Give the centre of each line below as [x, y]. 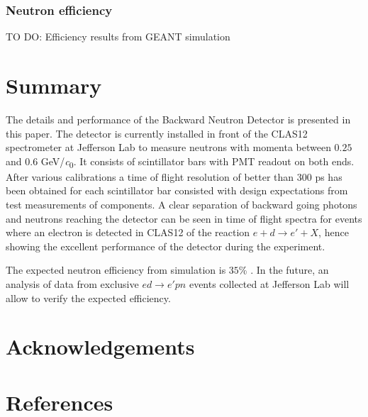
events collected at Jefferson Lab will [269, 284]
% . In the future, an [284, 270]
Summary [54, 85]
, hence [334, 232]
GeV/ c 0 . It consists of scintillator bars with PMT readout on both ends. [197, 162]
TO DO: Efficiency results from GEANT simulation [118, 37]
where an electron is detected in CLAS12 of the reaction [128, 232]
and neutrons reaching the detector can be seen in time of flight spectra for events [184, 218]
